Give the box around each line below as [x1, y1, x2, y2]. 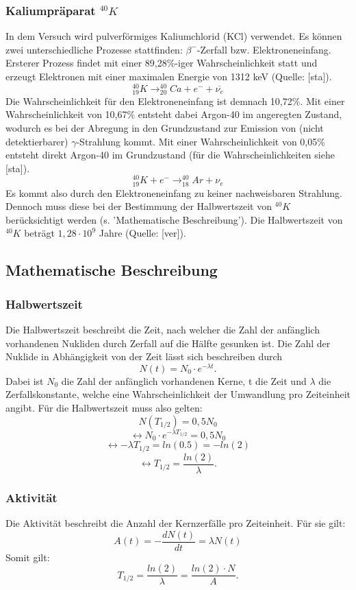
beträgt [24, 226, 55, 240]
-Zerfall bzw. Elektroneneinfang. [196, 42, 331, 56]
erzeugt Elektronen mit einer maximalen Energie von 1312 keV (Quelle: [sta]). [5, 69, 332, 83]
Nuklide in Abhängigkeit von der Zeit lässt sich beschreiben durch [5, 349, 283, 364]
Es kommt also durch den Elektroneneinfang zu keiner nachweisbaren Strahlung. [5, 185, 343, 200]
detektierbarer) [5, 134, 68, 148]
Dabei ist [5, 373, 44, 388]
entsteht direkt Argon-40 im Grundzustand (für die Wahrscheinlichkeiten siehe [5, 147, 335, 162]
